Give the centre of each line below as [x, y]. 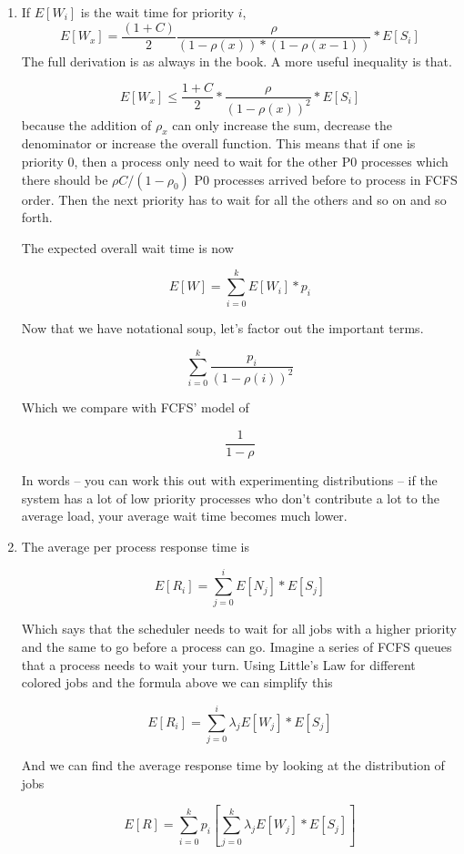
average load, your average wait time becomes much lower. [184, 516]
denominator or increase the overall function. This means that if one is [218, 143]
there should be [65, 179]
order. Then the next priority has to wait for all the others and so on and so [234, 199]
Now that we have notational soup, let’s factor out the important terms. [222, 327]
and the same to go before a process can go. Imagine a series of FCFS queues [237, 647]
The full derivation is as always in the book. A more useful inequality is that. [237, 61]
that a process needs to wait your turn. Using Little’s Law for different [218, 664]
